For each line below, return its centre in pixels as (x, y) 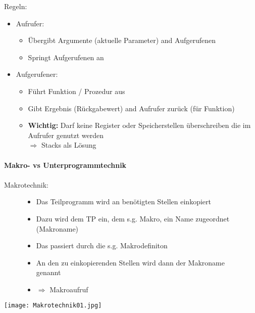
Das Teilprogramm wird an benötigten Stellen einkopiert (123, 202)
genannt (48, 272)
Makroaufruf (69, 289)
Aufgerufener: (37, 74)
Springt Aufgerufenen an (66, 57)
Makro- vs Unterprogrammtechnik (65, 165)
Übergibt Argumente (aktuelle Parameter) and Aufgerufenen (122, 40)
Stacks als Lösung (69, 145)
